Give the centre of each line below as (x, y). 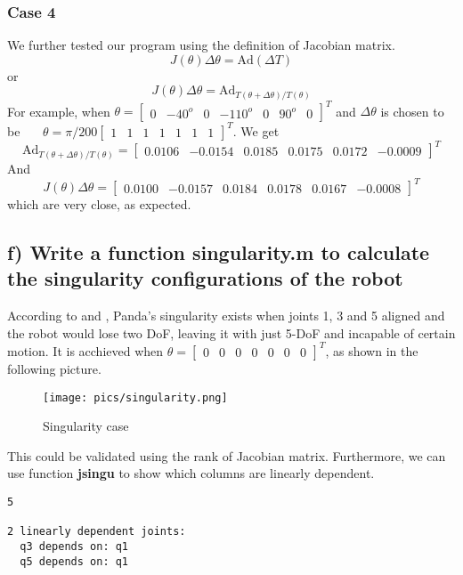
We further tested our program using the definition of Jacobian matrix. (201, 45)
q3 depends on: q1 (74, 546)
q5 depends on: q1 (74, 561)
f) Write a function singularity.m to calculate (219, 252)
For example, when (59, 111)
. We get (256, 130)
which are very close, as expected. (99, 204)
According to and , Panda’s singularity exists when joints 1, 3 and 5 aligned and (226, 316)
